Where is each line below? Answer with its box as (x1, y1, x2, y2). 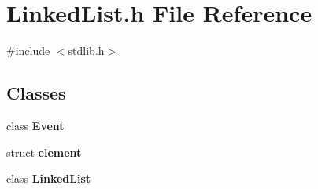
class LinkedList (6, 170, 91, 187)
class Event (6, 117, 65, 133)
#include (6, 42, 50, 59)
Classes (6, 81, 66, 105)
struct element (6, 144, 82, 160)
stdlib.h (68, 42, 105, 59)
